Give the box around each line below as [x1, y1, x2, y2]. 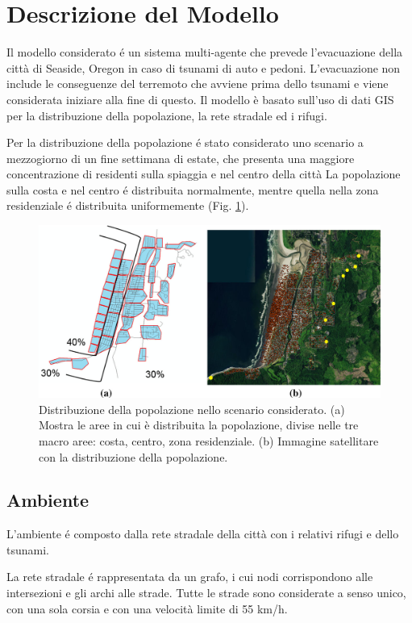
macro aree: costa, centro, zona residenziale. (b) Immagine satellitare [39, 432, 379, 449]
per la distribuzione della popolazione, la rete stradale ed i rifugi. [6, 107, 327, 123]
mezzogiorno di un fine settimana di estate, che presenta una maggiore [6, 149, 355, 166]
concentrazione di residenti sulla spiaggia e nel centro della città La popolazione [6, 165, 401, 182]
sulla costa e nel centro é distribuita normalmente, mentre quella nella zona [6, 181, 379, 198]
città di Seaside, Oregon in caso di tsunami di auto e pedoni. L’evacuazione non [6, 59, 401, 76]
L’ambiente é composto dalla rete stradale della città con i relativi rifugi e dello [6, 525, 399, 542]
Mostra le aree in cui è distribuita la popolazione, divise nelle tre [39, 416, 359, 433]
